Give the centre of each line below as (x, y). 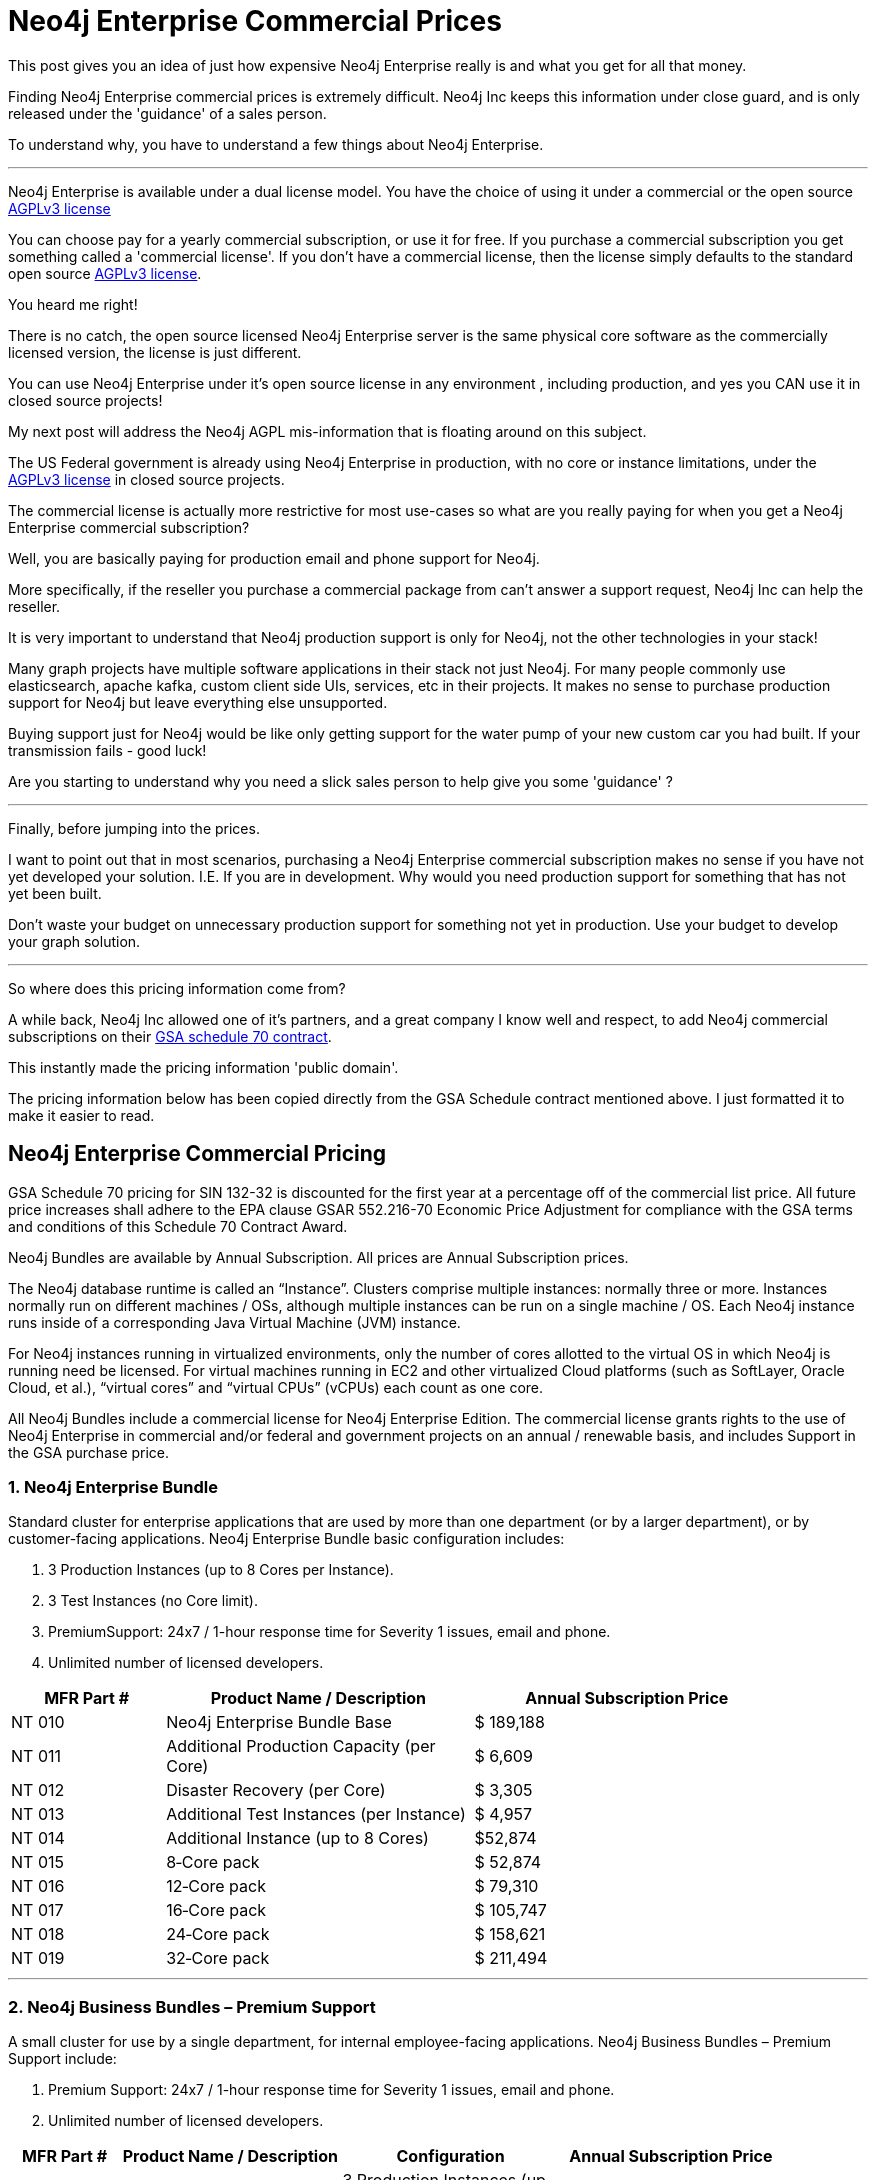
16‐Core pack (216, 1910)
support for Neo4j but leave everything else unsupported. (198, 702)
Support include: (62, 2059)
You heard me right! (73, 304)
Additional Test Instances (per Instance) (316, 1814)
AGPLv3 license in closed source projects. (146, 479)
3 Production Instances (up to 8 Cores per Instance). (221, 1570)
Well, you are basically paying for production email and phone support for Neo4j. (274, 558)
